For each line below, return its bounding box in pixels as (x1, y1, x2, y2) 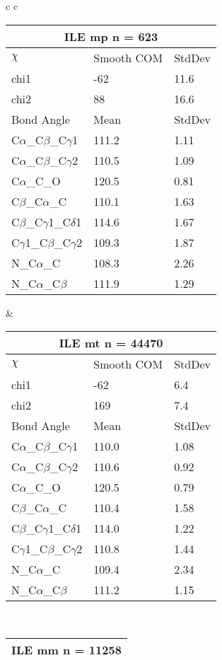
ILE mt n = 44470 (59, 335, 163, 352)
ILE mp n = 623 (64, 28, 158, 45)
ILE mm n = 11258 (11, 641, 122, 658)
